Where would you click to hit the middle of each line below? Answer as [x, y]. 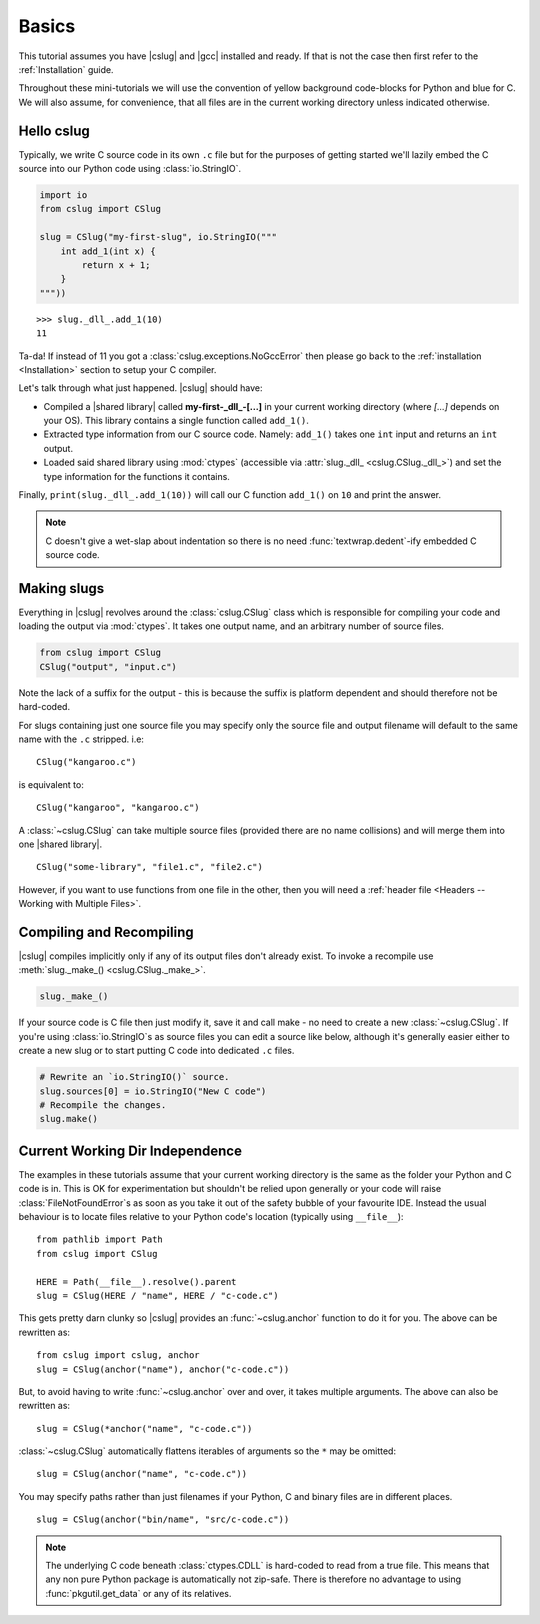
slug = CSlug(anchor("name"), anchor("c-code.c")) [163, 1369]
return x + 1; [116, 264]
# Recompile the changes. [103, 1104]
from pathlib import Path [100, 1239]
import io [63, 195]
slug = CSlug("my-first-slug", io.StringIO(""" [158, 237]
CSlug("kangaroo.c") [86, 762]
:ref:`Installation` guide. [66, 69]
